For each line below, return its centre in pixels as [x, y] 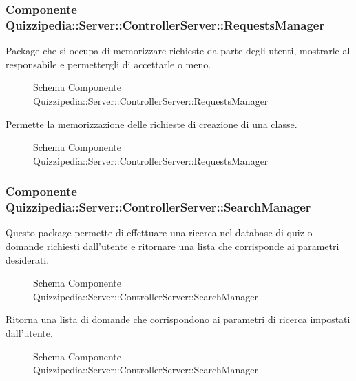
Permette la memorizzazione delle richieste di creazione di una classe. [151, 124]
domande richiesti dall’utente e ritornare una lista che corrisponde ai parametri [172, 246]
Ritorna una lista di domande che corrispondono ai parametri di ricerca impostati [178, 319]
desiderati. [28, 259]
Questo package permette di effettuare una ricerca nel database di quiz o [159, 233]
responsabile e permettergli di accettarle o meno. [108, 64]
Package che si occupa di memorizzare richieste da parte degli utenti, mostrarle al [178, 51]
